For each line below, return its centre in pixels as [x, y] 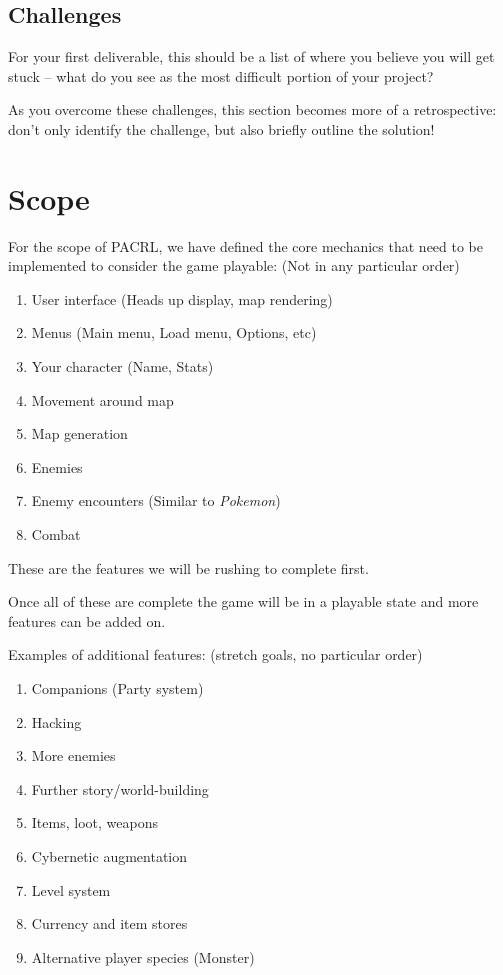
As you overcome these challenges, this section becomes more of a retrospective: [252, 109]
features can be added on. [87, 620]
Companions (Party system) [117, 688]
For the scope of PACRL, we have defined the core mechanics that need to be [246, 245]
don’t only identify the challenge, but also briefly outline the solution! [221, 128]
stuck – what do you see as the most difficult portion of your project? [221, 75]
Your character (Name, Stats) [122, 366]
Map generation [79, 433]
